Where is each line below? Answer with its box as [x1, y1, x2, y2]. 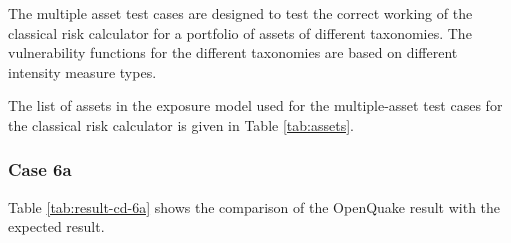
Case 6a [8, 157, 72, 182]
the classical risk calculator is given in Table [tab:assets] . [8, 114, 354, 135]
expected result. [8, 216, 105, 237]
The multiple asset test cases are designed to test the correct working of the [8, 3, 473, 23]
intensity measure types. [8, 61, 157, 82]
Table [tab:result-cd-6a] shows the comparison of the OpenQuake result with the [8, 196, 501, 217]
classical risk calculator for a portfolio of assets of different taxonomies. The [8, 22, 472, 43]
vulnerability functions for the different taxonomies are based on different [8, 42, 458, 63]
